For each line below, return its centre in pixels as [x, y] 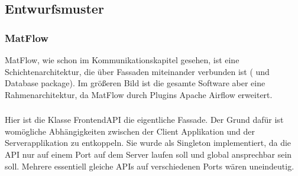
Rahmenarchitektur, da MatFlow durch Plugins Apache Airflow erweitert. [139, 94]
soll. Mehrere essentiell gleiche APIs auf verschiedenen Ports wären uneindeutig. [150, 166]
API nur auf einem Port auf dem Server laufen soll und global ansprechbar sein [148, 154]
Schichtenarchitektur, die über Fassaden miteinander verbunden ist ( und [137, 71]
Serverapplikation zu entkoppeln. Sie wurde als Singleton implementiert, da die [148, 143]
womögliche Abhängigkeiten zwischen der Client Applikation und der [130, 131]
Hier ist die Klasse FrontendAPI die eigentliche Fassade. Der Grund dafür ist [144, 120]
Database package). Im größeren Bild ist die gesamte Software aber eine [135, 83]
